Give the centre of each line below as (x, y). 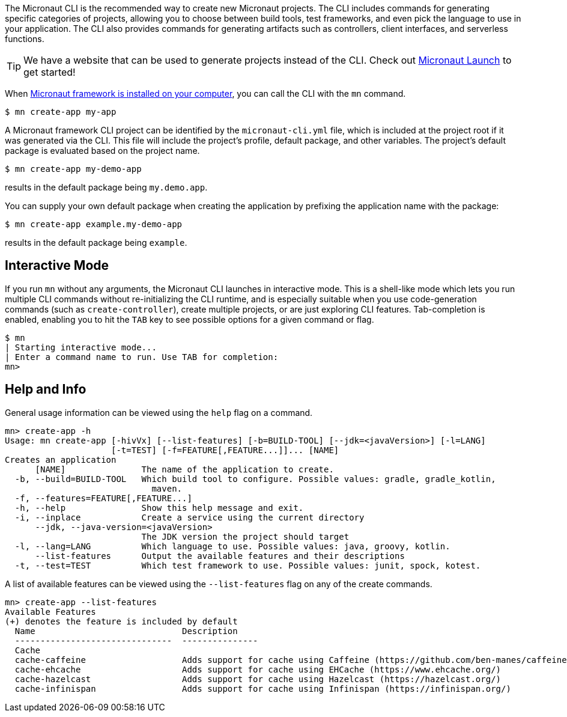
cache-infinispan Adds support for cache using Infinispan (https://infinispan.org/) (263, 688)
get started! (50, 72)
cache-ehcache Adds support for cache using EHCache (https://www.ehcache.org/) (258, 669)
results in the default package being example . (96, 243)
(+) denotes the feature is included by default (121, 621)
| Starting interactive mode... (81, 347)
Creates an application (61, 459)
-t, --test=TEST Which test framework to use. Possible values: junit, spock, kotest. (248, 565)
